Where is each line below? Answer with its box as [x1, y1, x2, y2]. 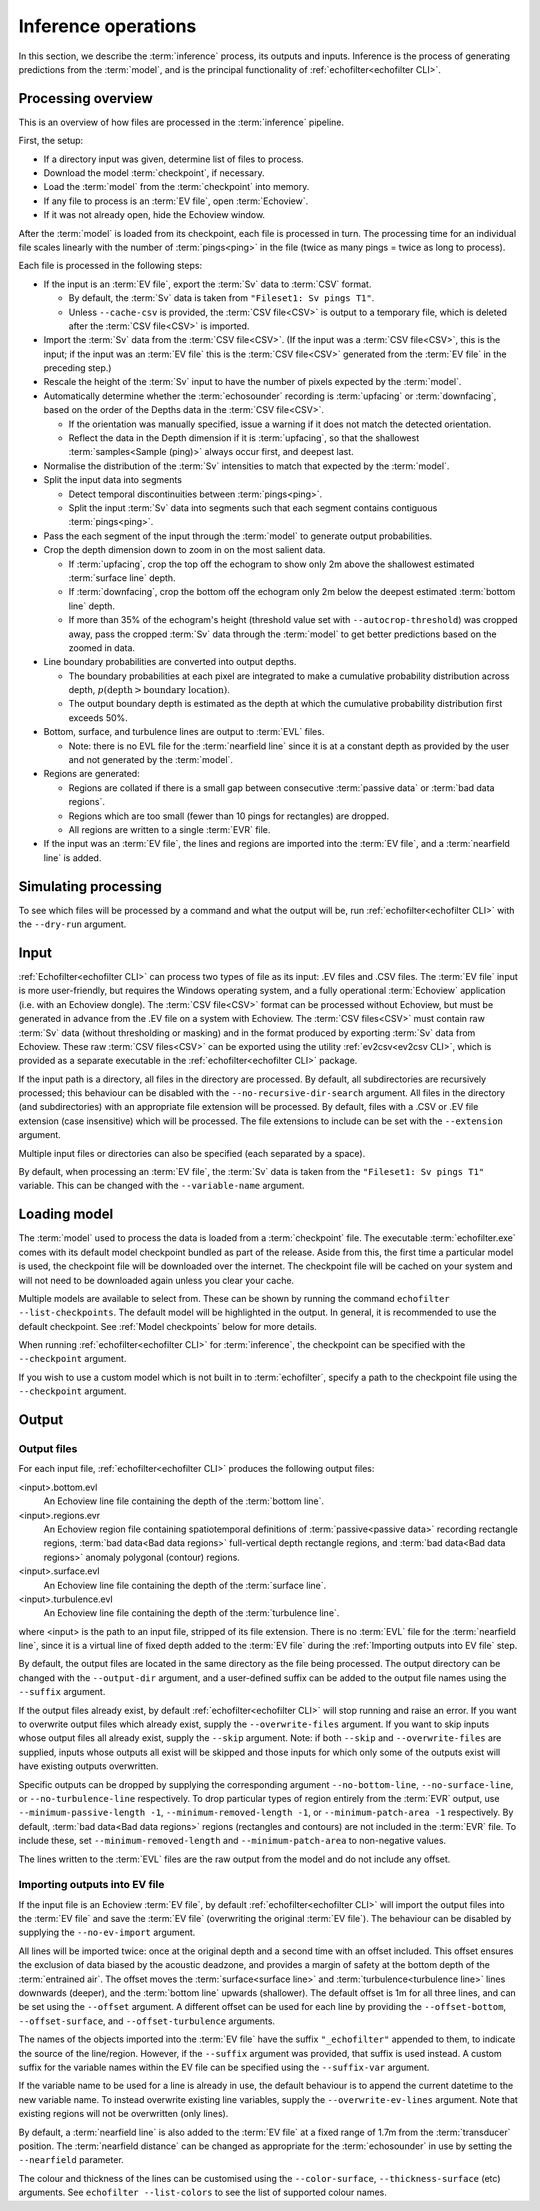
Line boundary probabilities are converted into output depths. [43, 656, 297, 668]
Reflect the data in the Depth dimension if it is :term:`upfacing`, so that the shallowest [68, 432, 420, 444]
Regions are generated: [43, 768, 140, 780]
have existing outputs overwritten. [18, 1760, 159, 1772]
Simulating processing [18, 878, 162, 895]
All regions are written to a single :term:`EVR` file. [68, 823, 271, 835]
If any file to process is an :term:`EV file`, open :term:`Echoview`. [43, 195, 309, 207]
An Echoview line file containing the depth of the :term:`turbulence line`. [43, 1607, 340, 1619]
